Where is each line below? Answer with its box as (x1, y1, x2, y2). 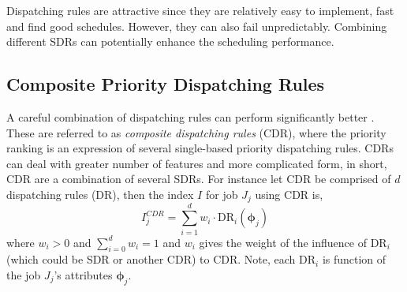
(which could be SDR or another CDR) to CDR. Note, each (6, 251, 296, 268)
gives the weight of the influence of (199, 234, 367, 250)
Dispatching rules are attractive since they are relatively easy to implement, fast (6, 2, 394, 18)
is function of (322, 251, 386, 268)
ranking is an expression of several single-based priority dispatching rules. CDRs (6, 140, 394, 156)
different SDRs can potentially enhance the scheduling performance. (6, 33, 334, 50)
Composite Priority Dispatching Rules (6, 72, 325, 96)
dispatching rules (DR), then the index (6, 185, 194, 202)
